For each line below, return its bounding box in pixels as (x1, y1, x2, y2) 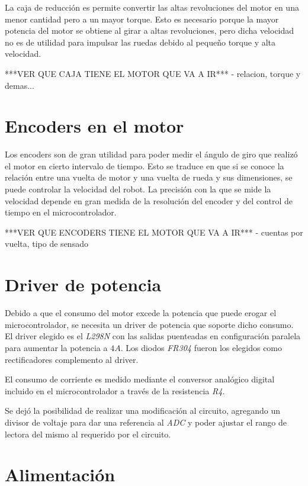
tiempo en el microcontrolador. (5, 206, 117, 218)
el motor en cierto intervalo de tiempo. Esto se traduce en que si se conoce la (5, 159, 284, 172)
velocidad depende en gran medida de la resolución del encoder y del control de (5, 194, 293, 207)
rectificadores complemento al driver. (5, 353, 139, 365)
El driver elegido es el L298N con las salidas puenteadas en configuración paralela (5, 330, 301, 342)
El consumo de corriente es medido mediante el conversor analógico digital (5, 373, 275, 385)
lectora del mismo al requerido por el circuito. (5, 427, 171, 440)
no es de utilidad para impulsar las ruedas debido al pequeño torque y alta (5, 36, 276, 48)
